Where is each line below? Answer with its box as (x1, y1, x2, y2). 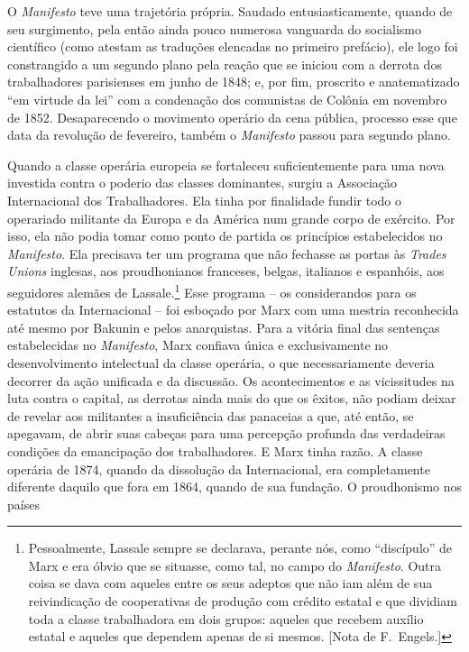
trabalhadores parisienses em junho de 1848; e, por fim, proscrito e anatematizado (7, 72, 460, 91)
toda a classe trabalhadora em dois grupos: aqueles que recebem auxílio (28, 609, 424, 628)
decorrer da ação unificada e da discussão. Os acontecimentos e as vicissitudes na (7, 371, 455, 390)
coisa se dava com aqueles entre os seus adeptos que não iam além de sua (28, 574, 433, 592)
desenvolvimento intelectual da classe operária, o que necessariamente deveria (7, 353, 435, 372)
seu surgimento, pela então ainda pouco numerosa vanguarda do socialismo (7, 19, 422, 38)
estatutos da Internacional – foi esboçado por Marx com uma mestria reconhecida (7, 300, 459, 319)
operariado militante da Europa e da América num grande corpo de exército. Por (7, 208, 455, 227)
